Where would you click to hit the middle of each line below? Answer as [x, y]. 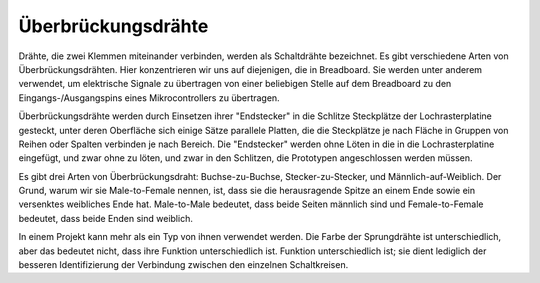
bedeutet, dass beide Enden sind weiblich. [106, 218]
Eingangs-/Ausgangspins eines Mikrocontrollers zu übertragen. [149, 97]
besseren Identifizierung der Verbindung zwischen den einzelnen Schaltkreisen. [183, 265]
